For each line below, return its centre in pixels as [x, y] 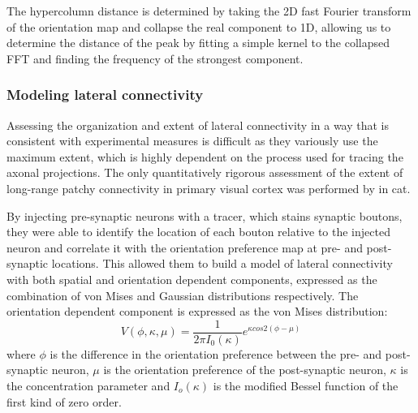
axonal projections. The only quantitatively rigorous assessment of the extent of [205, 172]
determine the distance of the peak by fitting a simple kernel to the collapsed [198, 43]
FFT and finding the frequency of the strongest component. [155, 58]
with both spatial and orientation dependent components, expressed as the [192, 279]
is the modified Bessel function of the [306, 385]
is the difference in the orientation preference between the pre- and [216, 353]
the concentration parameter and [88, 385]
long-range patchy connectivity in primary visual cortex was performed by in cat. [209, 188]
